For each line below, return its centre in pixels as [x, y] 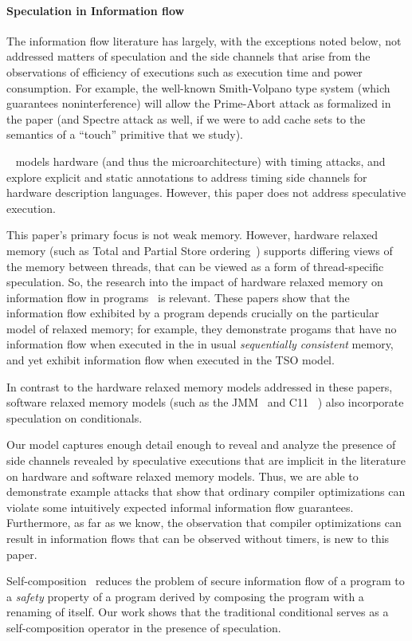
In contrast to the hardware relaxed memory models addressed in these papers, [200, 386]
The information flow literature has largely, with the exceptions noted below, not [204, 40]
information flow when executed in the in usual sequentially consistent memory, [200, 344]
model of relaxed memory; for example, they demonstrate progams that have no [202, 328]
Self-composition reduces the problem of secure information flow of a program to [206, 581]
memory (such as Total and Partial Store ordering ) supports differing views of [200, 250]
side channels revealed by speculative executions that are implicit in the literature [206, 460]
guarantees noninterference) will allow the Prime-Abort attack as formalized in [199, 103]
